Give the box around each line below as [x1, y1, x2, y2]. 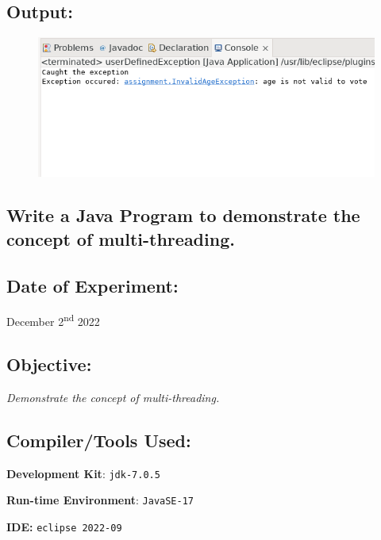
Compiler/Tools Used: [6, 427, 191, 452]
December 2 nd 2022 [6, 311, 100, 329]
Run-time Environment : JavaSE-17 [6, 492, 194, 508]
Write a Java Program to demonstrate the [6, 203, 360, 228]
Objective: [6, 351, 92, 376]
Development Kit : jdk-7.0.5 [6, 465, 160, 481]
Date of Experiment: [6, 273, 179, 297]
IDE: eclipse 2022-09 [6, 518, 122, 534]
